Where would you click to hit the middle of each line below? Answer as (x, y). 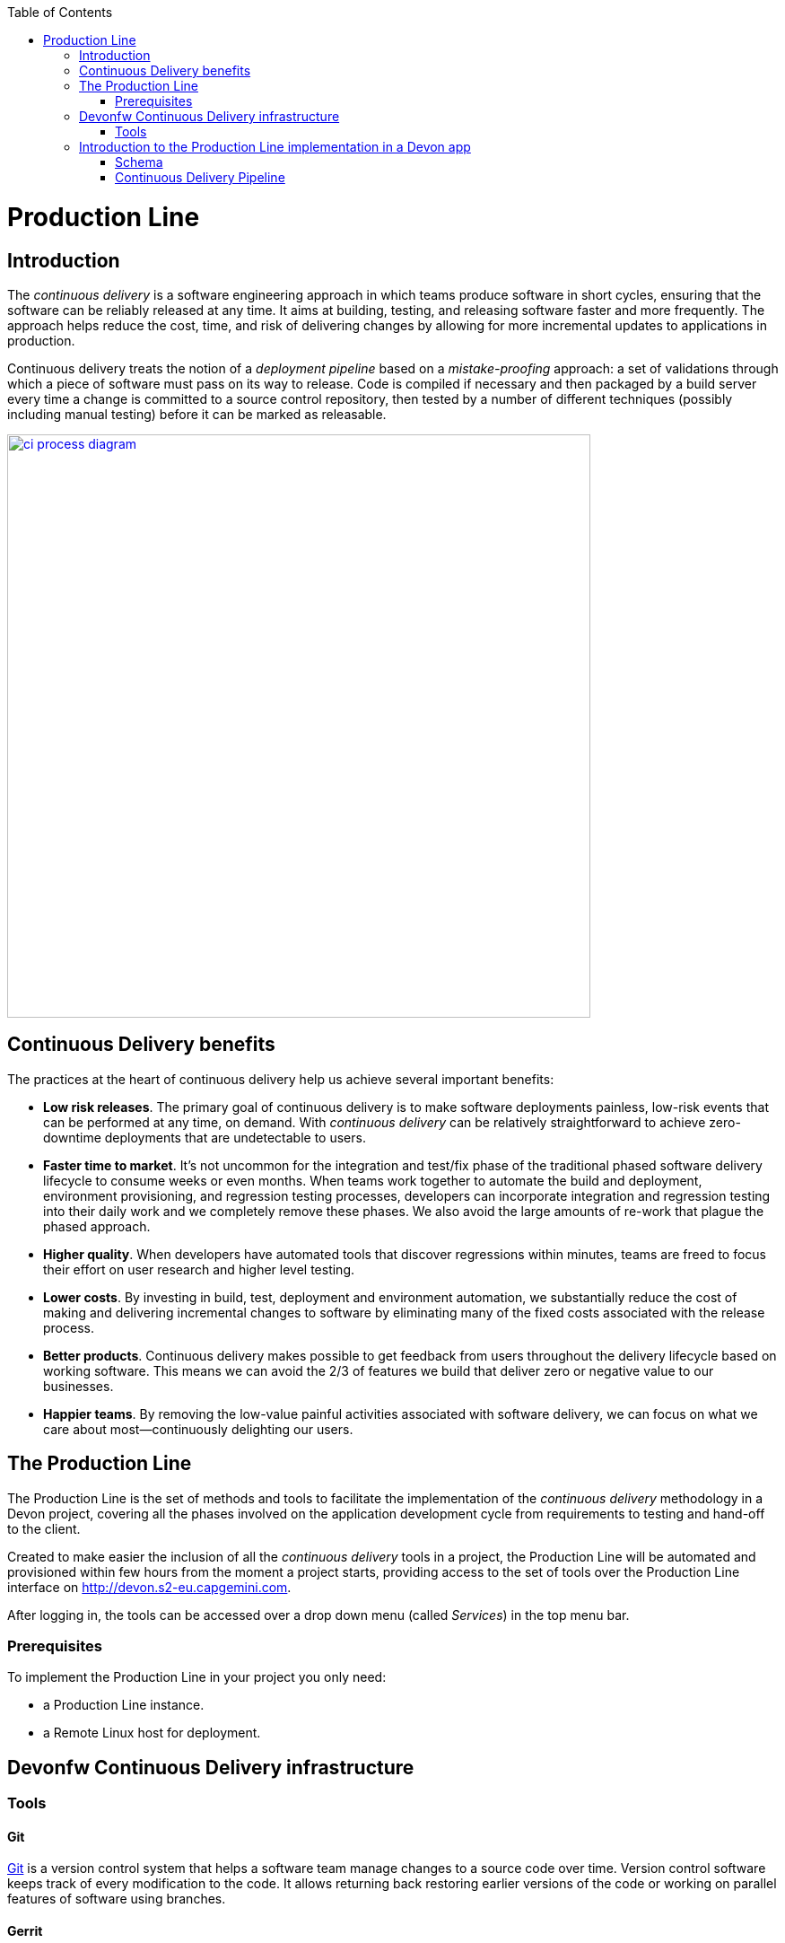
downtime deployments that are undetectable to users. (205, 1137)
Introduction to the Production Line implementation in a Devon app (275, 147)
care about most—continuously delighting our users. (198, 1429)
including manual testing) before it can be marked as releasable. (197, 414)
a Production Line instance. (124, 1705)
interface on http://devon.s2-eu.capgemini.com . (149, 1587)
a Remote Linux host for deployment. (152, 1733)
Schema (139, 162)
